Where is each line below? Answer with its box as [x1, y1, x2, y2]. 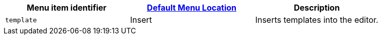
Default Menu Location [147, 3, 237, 13]
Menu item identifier [26, 3, 107, 13]
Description [294, 3, 340, 13]
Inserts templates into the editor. [255, 15, 378, 25]
